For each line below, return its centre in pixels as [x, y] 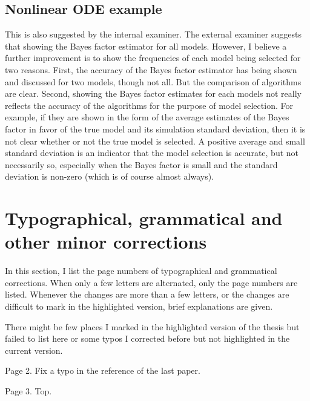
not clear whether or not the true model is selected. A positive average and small [155, 141]
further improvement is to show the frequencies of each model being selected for [153, 58]
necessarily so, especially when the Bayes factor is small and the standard [141, 164]
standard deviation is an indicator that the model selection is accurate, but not [152, 153]
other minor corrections [106, 242]
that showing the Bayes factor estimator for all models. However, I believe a [146, 46]
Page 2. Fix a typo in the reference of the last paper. [103, 370]
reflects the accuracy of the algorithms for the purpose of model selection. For [149, 105]
